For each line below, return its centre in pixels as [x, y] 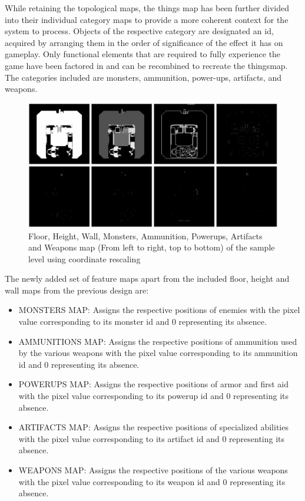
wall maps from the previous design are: [77, 290]
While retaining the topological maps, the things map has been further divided [147, 8]
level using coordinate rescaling [84, 258]
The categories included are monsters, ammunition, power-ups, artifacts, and [143, 77]
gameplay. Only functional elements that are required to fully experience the [143, 54]
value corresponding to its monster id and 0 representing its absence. [142, 322]
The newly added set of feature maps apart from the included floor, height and [147, 278]
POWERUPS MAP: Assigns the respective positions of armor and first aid [154, 384]
